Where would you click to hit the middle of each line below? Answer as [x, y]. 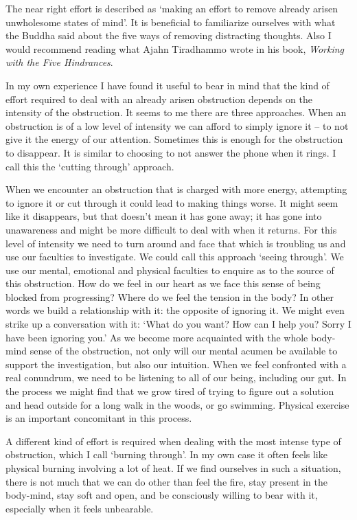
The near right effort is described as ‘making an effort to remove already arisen [172, 8]
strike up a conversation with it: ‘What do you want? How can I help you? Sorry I [178, 324]
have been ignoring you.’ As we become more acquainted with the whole [157, 337]
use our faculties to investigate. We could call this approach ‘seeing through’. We [175, 257]
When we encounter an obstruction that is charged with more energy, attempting [176, 189]
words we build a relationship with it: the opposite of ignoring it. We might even [175, 310]
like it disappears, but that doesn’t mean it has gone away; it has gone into [164, 216]
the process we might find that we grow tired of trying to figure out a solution [170, 391]
